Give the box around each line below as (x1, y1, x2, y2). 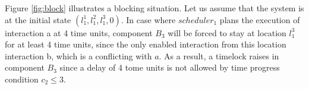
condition (5, 72, 39, 85)
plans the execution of (219, 13, 300, 26)
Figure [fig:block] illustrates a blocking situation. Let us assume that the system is (5, 2, 304, 14)
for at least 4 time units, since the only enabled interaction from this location (5, 38, 286, 50)
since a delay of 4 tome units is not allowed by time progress (59, 61, 280, 74)
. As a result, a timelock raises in (159, 49, 279, 62)
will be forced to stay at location (168, 26, 286, 39)
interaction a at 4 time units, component (5, 26, 153, 39)
